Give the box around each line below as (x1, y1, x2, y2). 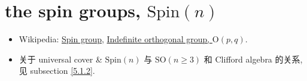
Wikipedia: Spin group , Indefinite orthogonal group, (19, 33, 210, 45)
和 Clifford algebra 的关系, (203, 52, 303, 65)
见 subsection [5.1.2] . (19, 64, 95, 77)
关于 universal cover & (19, 52, 102, 65)
